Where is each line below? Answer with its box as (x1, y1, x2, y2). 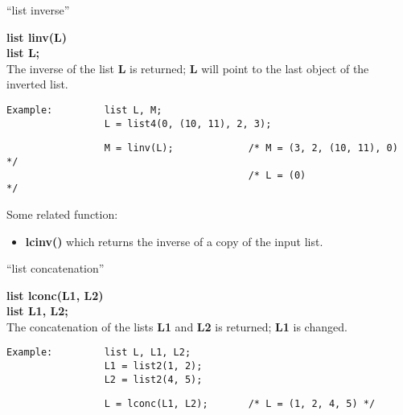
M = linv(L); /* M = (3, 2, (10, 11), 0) (104, 142, 398, 154)
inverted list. (6, 76, 68, 92)
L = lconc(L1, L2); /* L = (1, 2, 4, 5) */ (104, 398, 376, 410)
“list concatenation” (6, 260, 105, 277)
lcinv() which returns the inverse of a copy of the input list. (25, 232, 323, 249)
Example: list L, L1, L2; (6, 347, 191, 359)
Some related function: (6, 205, 118, 222)
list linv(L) (6, 28, 68, 45)
